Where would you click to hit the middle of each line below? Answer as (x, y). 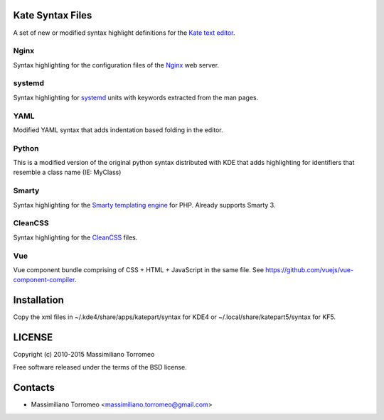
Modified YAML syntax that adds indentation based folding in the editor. (118, 130)
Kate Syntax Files (53, 15)
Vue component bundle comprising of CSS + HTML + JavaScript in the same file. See (139, 269)
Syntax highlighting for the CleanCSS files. (75, 237)
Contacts (34, 388)
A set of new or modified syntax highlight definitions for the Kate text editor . (124, 33)
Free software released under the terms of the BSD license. (100, 367)
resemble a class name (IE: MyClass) (67, 172)
